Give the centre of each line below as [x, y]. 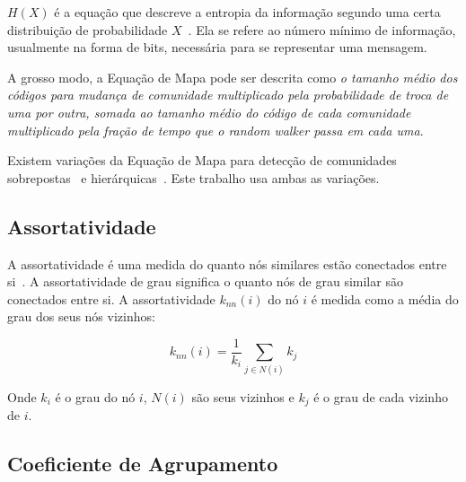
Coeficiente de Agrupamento [143, 464]
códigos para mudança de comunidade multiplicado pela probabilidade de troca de [228, 95]
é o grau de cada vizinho [381, 396]
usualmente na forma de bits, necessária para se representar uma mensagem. [217, 47]
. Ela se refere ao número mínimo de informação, [322, 29]
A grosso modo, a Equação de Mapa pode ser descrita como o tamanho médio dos [233, 77]
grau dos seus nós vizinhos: [81, 316]
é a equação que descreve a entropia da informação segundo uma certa [247, 12]
